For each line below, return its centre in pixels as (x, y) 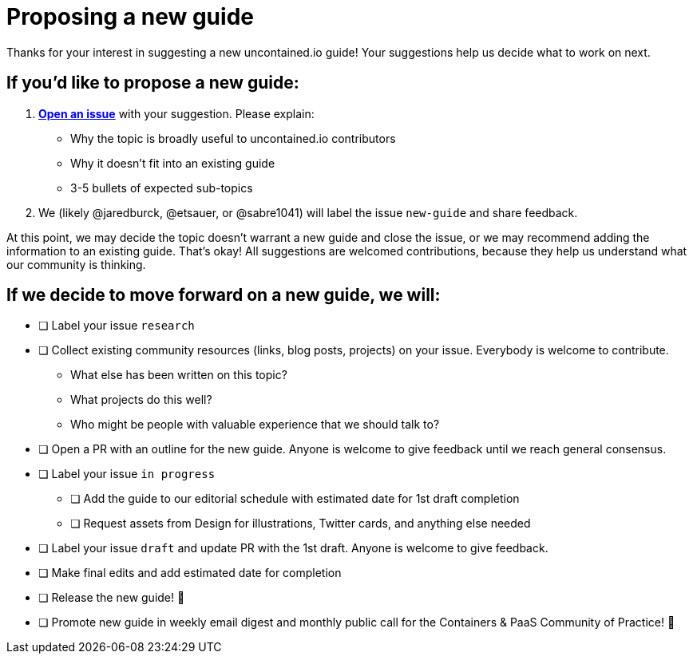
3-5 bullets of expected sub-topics (162, 188)
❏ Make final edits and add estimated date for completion (190, 573)
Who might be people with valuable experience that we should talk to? (255, 425)
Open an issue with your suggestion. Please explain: (176, 113)
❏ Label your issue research (117, 326)
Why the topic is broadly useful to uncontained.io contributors (233, 138)
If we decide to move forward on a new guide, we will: (224, 295)
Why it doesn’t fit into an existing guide (173, 163)
